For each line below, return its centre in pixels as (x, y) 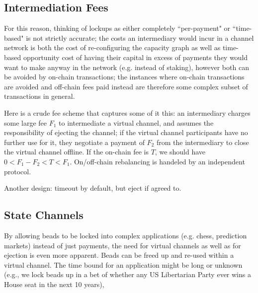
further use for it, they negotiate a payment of (74, 142)
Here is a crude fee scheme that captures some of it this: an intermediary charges (127, 112)
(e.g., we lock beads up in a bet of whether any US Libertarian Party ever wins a (128, 274)
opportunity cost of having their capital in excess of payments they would (135, 57)
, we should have (180, 152)
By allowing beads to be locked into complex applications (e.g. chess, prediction (126, 235)
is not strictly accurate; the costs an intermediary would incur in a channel (140, 37)
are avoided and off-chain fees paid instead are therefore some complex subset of (126, 86)
